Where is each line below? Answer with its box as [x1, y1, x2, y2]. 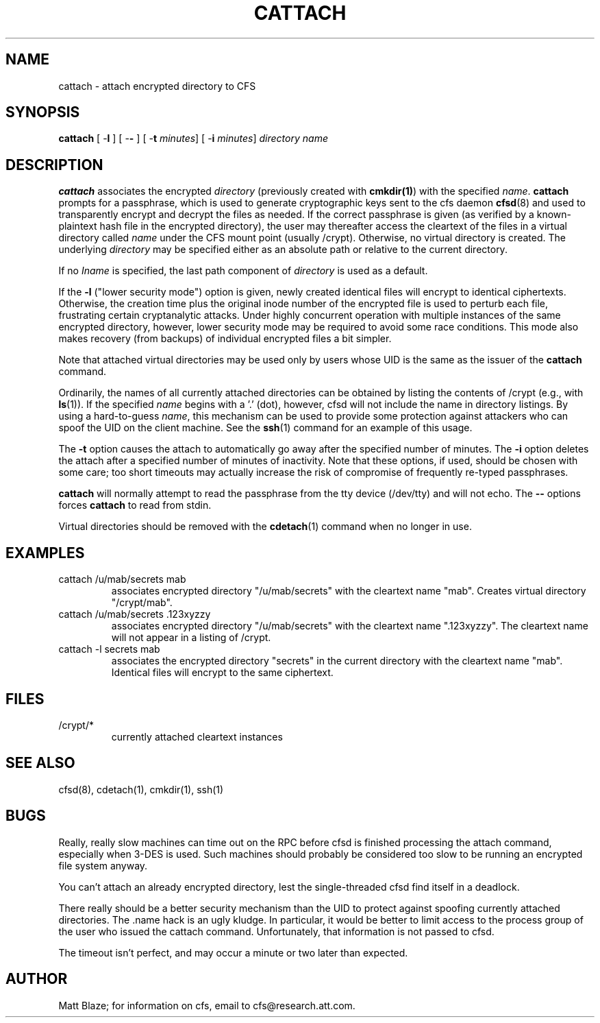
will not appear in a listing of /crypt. [111, 631, 271, 644]
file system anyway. [58, 859, 148, 871]
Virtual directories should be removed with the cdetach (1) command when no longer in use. [58, 520, 472, 533]
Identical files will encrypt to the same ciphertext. [111, 666, 334, 679]
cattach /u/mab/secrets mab [58, 573, 186, 586]
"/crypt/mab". [111, 597, 173, 609]
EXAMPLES [5, 544, 85, 562]
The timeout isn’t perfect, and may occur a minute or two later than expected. [58, 946, 408, 959]
